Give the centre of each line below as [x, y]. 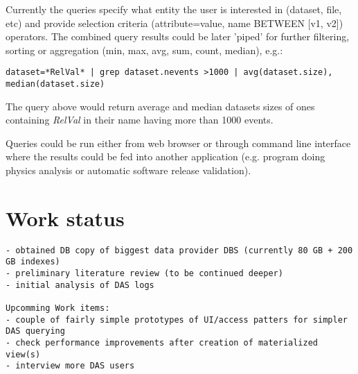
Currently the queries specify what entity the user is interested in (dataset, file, [174, 9]
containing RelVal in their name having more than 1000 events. [140, 120]
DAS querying [35, 331]
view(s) [23, 354]
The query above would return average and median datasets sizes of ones [160, 106]
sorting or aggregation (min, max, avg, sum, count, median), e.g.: [144, 50]
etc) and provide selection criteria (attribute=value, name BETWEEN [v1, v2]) [174, 23]
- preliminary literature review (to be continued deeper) [144, 274]
